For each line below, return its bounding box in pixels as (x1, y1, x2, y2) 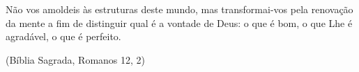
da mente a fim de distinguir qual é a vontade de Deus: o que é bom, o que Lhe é (6, 15, 353, 30)
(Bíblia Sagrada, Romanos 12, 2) (6, 52, 146, 66)
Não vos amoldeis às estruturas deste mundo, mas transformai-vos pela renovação (6, 2, 353, 16)
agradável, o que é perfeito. (6, 29, 121, 44)
